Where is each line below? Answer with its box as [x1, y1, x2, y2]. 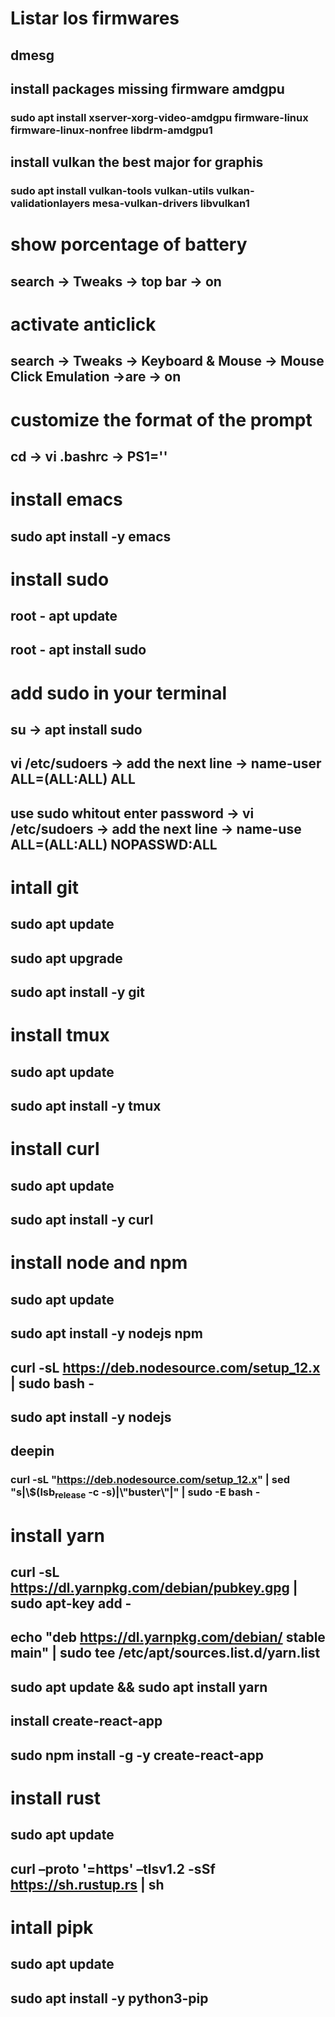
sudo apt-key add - [10, 1595, 132, 1612]
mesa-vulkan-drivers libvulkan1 [92, 197, 250, 211]
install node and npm [10, 1252, 188, 1274]
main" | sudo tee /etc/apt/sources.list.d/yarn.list [10, 1645, 321, 1662]
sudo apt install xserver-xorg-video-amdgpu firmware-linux [10, 110, 309, 124]
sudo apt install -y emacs [10, 528, 172, 545]
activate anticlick [10, 313, 157, 336]
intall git [10, 877, 80, 899]
